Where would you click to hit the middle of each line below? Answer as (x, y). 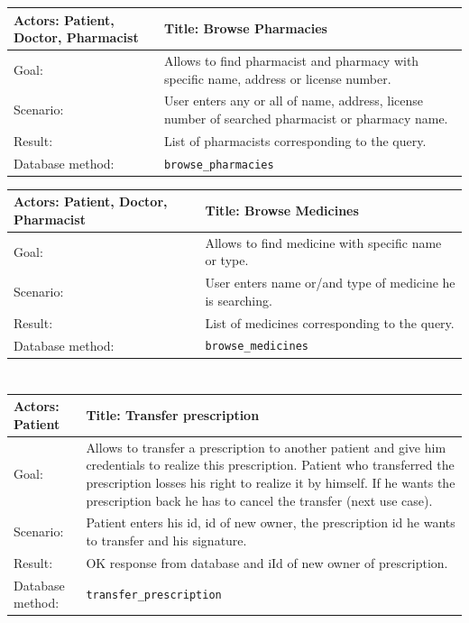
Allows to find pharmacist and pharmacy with (291, 60)
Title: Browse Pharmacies (245, 28)
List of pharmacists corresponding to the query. (295, 140)
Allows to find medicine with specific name (323, 242)
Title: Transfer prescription (173, 415)
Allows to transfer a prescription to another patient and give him (266, 447)
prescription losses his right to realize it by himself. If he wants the (271, 482)
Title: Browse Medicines (282, 211)
